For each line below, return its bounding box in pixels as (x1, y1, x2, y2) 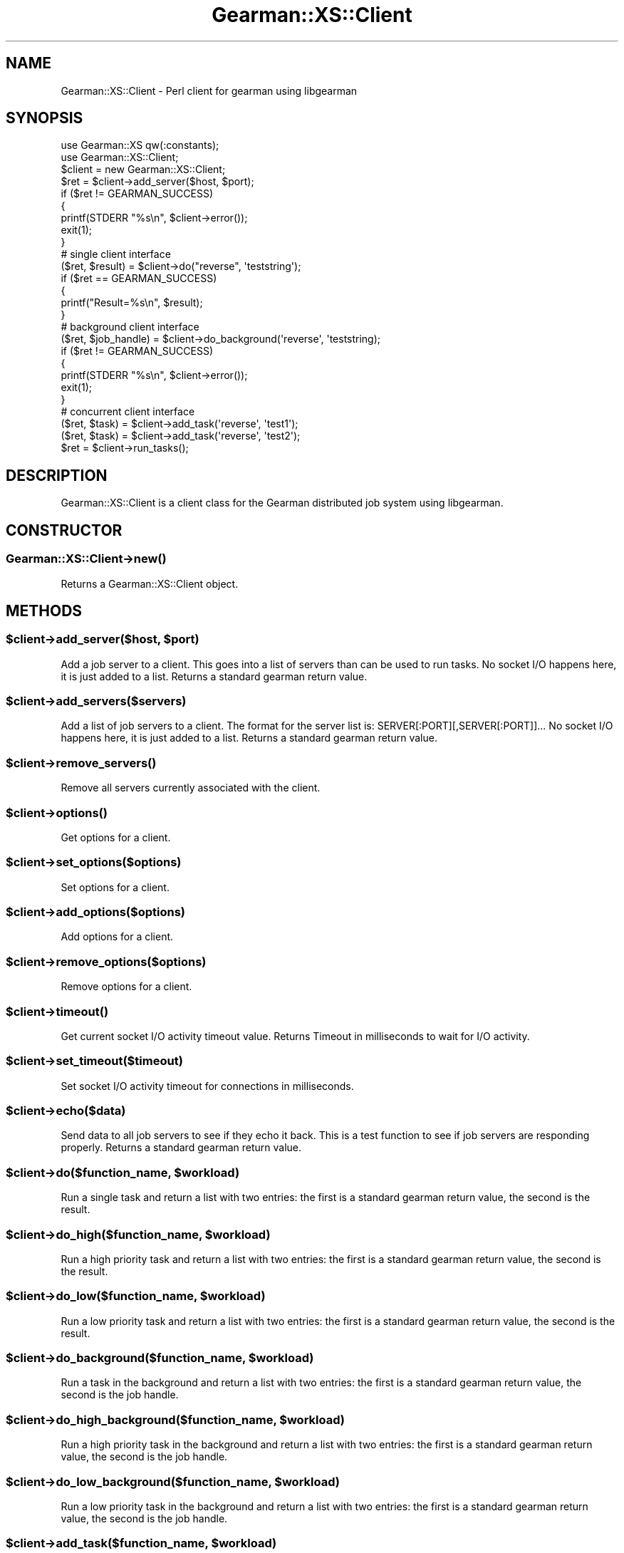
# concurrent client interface (61, 405, 195, 418)
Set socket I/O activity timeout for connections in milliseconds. (61, 1079, 354, 1092)
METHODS (6, 601, 83, 620)
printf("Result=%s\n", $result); (61, 296, 203, 309)
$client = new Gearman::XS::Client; (61, 163, 226, 176)
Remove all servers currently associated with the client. (61, 781, 321, 794)
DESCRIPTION (6, 466, 108, 484)
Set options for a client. (61, 881, 170, 893)
